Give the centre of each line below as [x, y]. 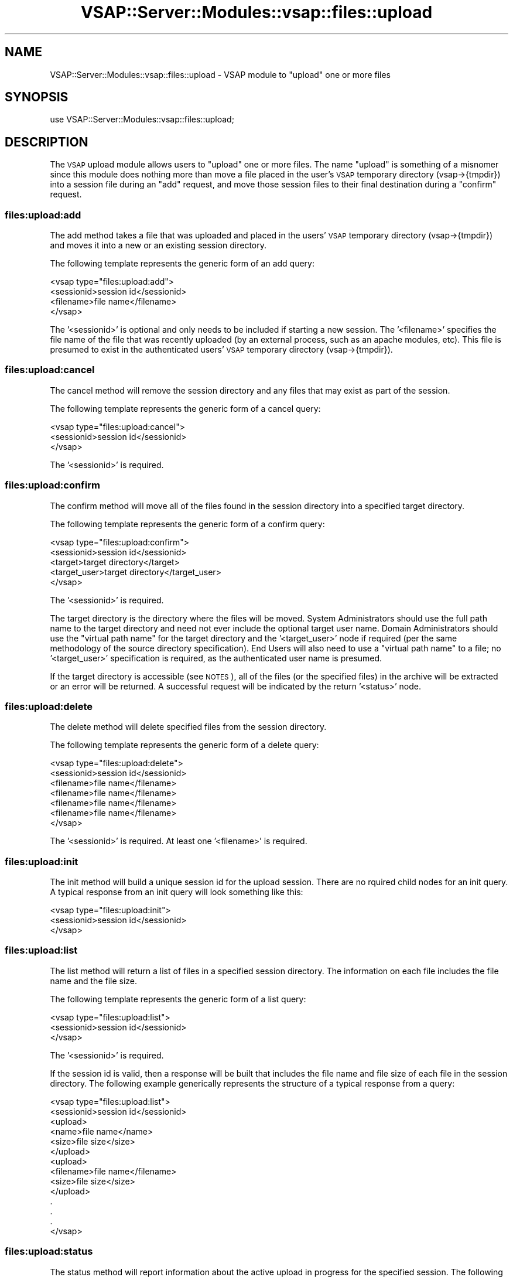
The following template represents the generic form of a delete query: [184, 745]
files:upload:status [49, 1252]
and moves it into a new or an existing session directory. [158, 245]
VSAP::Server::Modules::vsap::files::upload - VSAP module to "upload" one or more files [220, 74]
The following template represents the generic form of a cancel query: [185, 408]
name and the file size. [94, 981]
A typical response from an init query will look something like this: [177, 892]
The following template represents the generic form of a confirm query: [187, 524]
